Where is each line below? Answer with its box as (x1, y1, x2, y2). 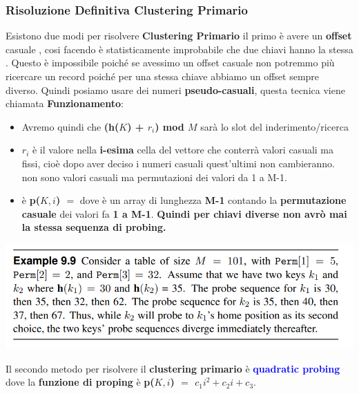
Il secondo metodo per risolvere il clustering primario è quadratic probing (6, 361, 340, 375)
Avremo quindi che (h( (21, 119, 119, 133)
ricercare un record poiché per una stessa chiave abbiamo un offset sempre (6, 69, 320, 83)
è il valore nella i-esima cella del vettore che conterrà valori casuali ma (32, 142, 334, 157)
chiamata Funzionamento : (6, 96, 124, 111)
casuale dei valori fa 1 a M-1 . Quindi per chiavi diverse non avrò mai (21, 206, 347, 221)
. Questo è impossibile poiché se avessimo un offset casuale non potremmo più (6, 55, 335, 70)
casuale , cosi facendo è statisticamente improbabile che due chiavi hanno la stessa (6, 41, 353, 56)
